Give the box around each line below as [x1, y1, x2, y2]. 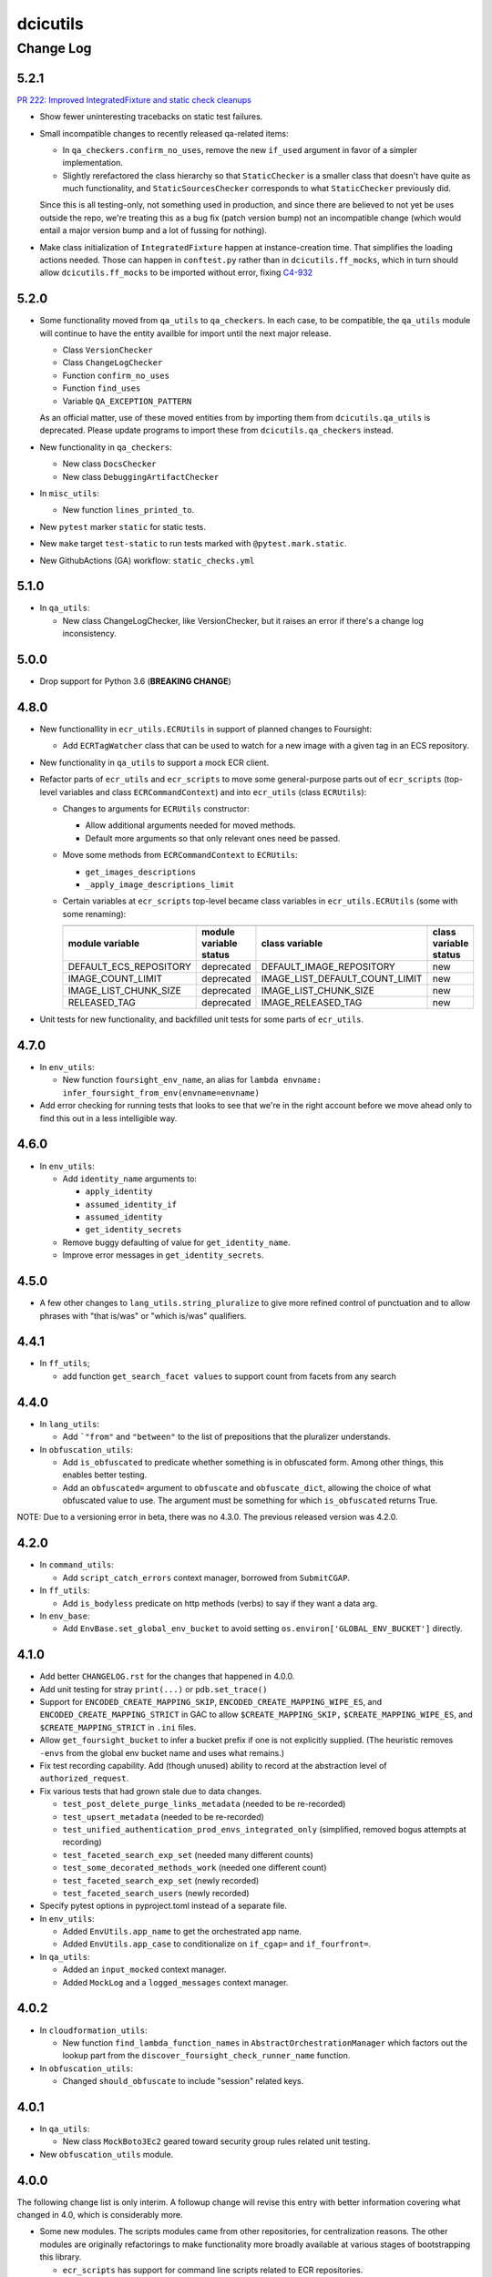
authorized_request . [39, 1772, 129, 1784]
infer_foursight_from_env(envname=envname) [62, 1087, 260, 1098]
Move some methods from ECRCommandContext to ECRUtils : [62, 850, 298, 861]
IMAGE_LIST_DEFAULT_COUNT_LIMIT [261, 973, 423, 985]
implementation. [62, 158, 123, 168]
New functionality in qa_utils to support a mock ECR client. [39, 757, 269, 768]
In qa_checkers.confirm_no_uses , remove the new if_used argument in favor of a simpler [62, 144, 418, 155]
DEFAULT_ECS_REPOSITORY [67, 961, 191, 974]
